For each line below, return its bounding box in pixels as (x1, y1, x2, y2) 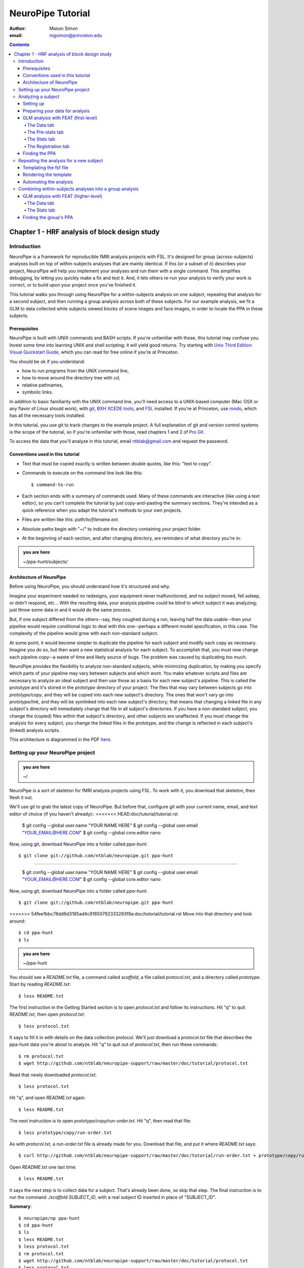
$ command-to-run (31, 482, 74, 487)
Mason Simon (49, 25, 78, 31)
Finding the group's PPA (23, 214, 73, 220)
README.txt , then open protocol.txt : (9, 1011, 85, 1017)
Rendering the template (23, 171, 72, 178)
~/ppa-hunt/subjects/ (23, 558, 68, 565)
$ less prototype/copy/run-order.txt (18, 1130, 112, 1136)
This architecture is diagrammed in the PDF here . (9, 736, 112, 743)
